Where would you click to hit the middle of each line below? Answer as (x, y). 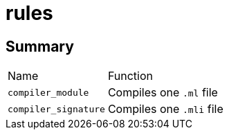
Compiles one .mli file (165, 109)
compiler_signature (56, 109)
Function (130, 76)
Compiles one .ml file (163, 93)
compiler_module (48, 92)
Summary (40, 46)
